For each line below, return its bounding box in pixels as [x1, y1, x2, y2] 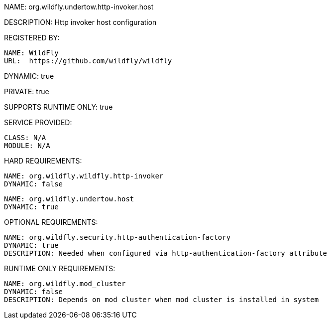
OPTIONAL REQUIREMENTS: [4, 218, 98, 226]
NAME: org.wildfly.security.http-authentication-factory [4, 233, 231, 241]
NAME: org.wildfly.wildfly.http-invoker [4, 172, 164, 180]
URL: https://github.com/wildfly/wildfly [4, 57, 172, 65]
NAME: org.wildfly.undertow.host [4, 195, 134, 203]
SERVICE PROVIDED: [4, 118, 72, 127]
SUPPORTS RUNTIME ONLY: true [4, 103, 113, 111]
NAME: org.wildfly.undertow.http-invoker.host [4, 2, 154, 11]
